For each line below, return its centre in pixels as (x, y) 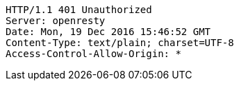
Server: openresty (56, 21)
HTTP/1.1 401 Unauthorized (79, 10)
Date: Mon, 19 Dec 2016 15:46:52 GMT (108, 32)
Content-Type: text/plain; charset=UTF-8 (120, 43)
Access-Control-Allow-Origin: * (93, 54)
